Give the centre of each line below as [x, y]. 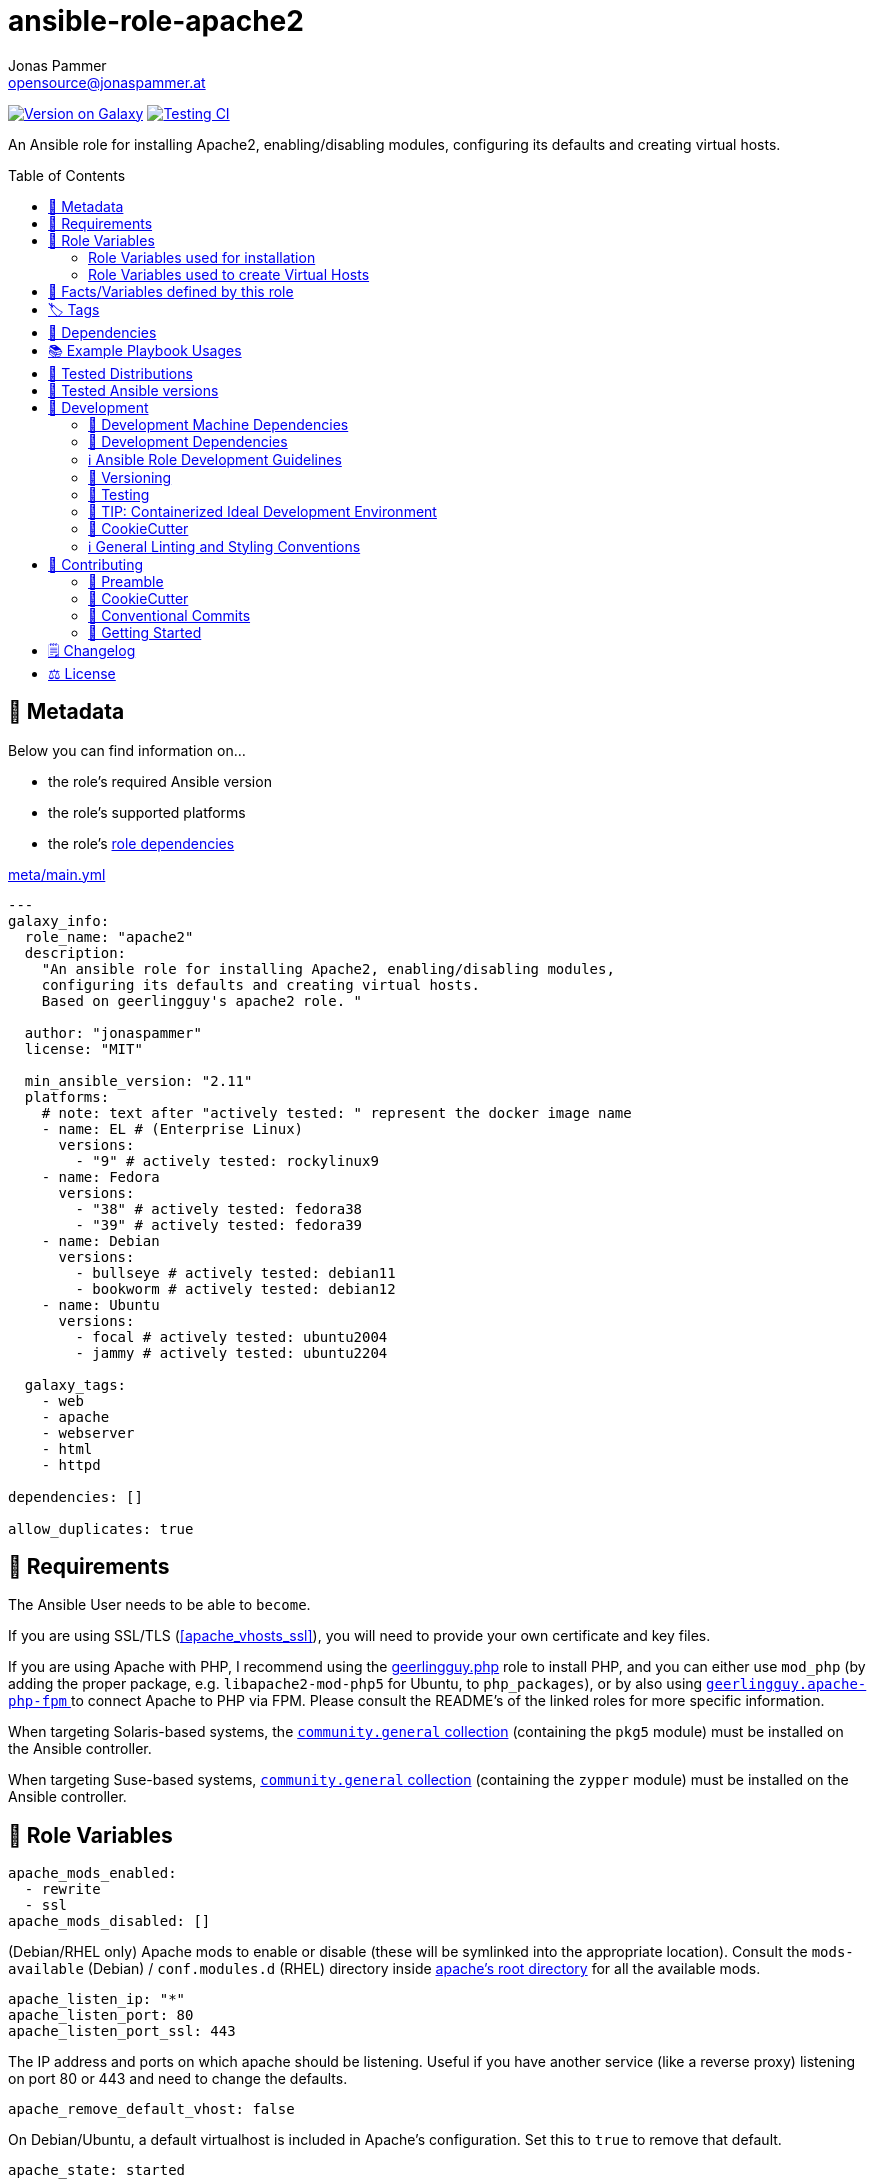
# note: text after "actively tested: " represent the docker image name [336, 1112]
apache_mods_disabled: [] [109, 1921]
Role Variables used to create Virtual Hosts [229, 274]
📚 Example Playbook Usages [145, 350]
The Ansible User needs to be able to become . [159, 1605]
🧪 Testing [119, 494]
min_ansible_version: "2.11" [138, 1080]
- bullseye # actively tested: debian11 [235, 1272]
